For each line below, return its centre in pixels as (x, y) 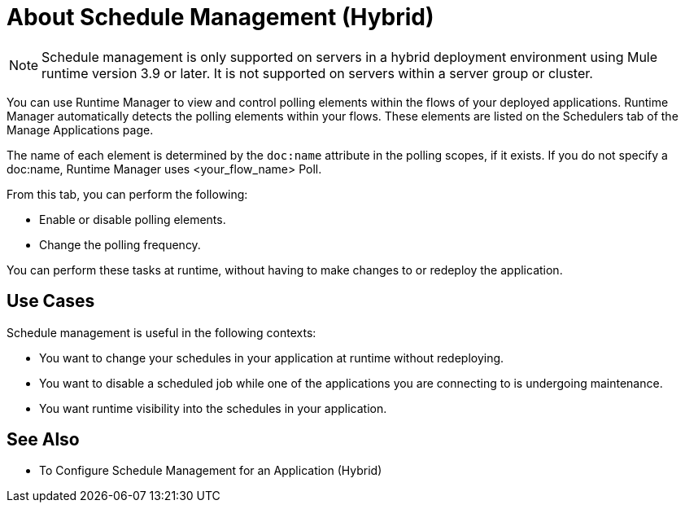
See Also (43, 440)
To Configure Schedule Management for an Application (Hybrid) (211, 471)
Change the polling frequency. (120, 244)
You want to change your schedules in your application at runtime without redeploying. (272, 358)
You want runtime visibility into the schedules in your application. (213, 408)
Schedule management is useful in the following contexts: (161, 332)
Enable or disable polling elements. (133, 219)
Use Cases (51, 301)
